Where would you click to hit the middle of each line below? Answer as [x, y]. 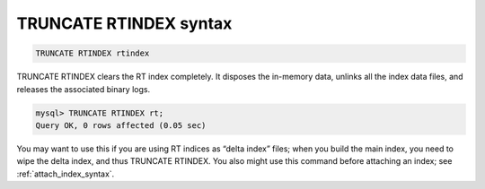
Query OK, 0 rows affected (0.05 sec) [121, 125]
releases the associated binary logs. [84, 89]
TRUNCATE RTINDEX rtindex [93, 53]
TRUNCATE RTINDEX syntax [124, 23]
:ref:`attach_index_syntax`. [66, 174]
